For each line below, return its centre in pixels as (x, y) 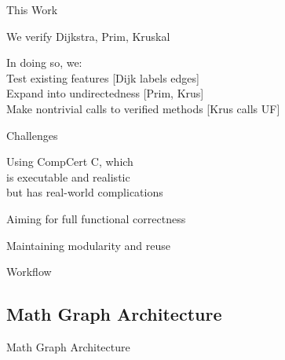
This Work (32, 9)
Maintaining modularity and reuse (89, 245)
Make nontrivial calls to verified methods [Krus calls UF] (143, 108)
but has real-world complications (85, 192)
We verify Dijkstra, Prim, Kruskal (88, 36)
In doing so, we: (44, 62)
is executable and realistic (68, 176)
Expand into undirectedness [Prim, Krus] (105, 93)
